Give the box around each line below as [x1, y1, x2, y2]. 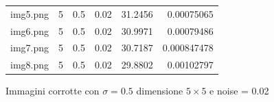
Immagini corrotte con [5, 84, 100, 98]
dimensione [136, 84, 183, 98]
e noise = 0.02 [209, 84, 269, 98]
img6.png [10, 23, 49, 38]
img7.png [10, 40, 49, 55]
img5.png [10, 6, 49, 21]
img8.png [10, 58, 49, 72]
